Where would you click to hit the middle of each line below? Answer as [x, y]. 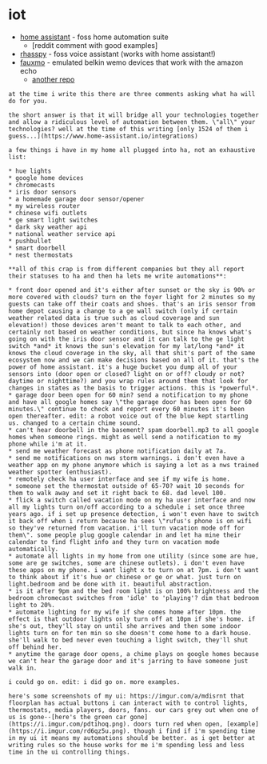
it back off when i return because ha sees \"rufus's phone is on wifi [130, 521]
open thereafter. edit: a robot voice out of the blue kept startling [128, 416]
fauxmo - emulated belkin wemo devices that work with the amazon [132, 62]
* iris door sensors [43, 192]
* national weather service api [62, 234]
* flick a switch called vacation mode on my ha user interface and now [132, 500]
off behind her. [35, 647]
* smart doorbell [37, 248]
